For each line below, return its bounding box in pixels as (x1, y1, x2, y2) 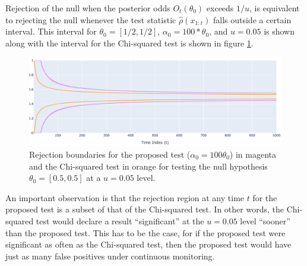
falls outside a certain (213, 13, 292, 26)
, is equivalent (249, 2, 300, 14)
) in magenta (229, 148, 276, 161)
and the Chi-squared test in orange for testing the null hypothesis (29, 159, 268, 172)
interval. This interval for (5, 25, 97, 37)
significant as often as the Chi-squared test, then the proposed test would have (5, 238, 292, 251)
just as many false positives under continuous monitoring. (5, 249, 215, 262)
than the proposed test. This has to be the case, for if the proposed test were (5, 226, 286, 239)
